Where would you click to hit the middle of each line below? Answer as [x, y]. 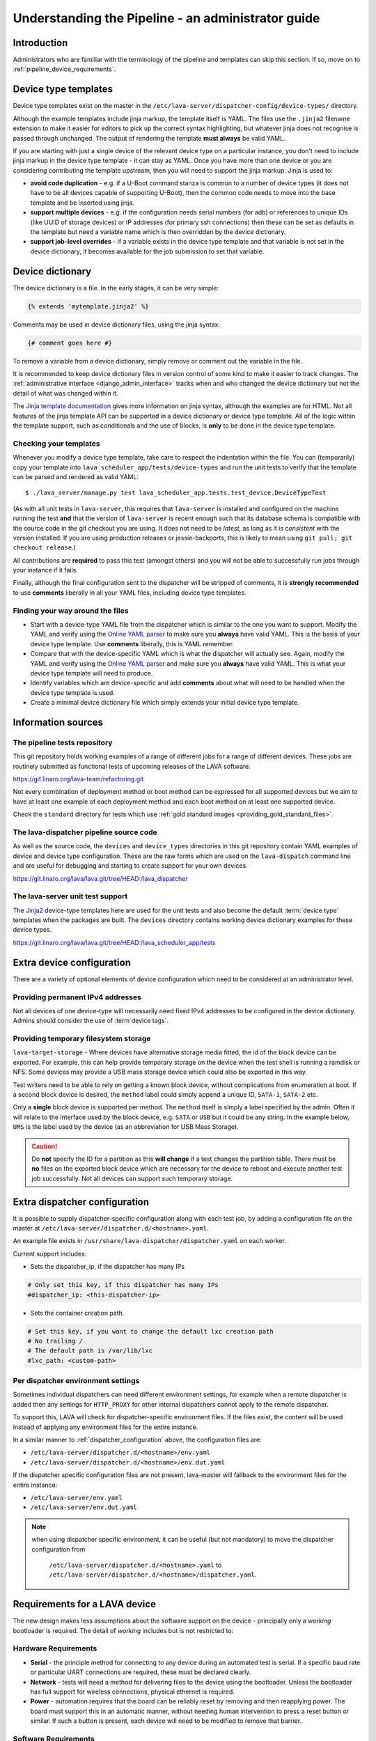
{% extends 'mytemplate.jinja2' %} [88, 306]
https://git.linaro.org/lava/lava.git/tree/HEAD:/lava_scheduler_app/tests [114, 942]
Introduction [40, 43]
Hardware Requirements [55, 1648]
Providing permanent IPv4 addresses [77, 997]
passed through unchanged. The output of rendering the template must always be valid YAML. [149, 138]
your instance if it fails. [45, 570]
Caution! [45, 1146]
